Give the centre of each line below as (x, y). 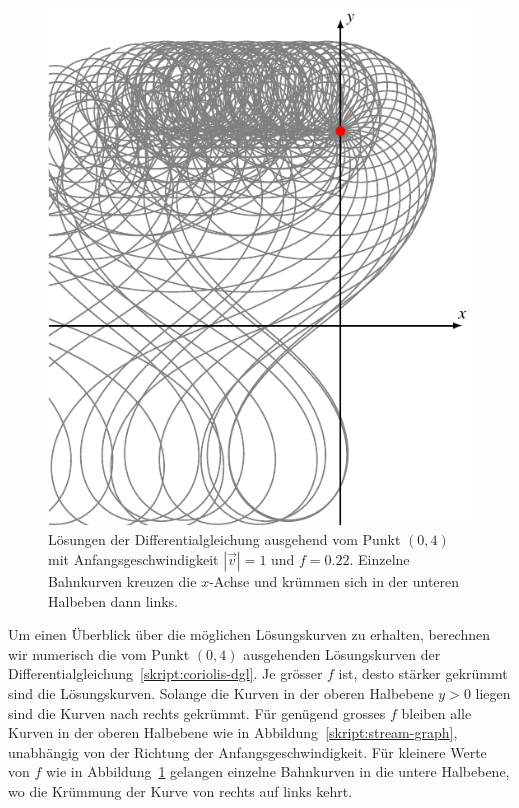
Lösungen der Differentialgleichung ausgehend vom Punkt (224, 539)
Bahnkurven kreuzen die (122, 581)
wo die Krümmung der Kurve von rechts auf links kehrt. (180, 790)
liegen (493, 693)
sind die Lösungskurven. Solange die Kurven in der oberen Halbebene (221, 693)
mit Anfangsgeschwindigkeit (133, 559)
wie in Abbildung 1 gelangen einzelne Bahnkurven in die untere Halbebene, (277, 771)
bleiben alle (436, 712)
